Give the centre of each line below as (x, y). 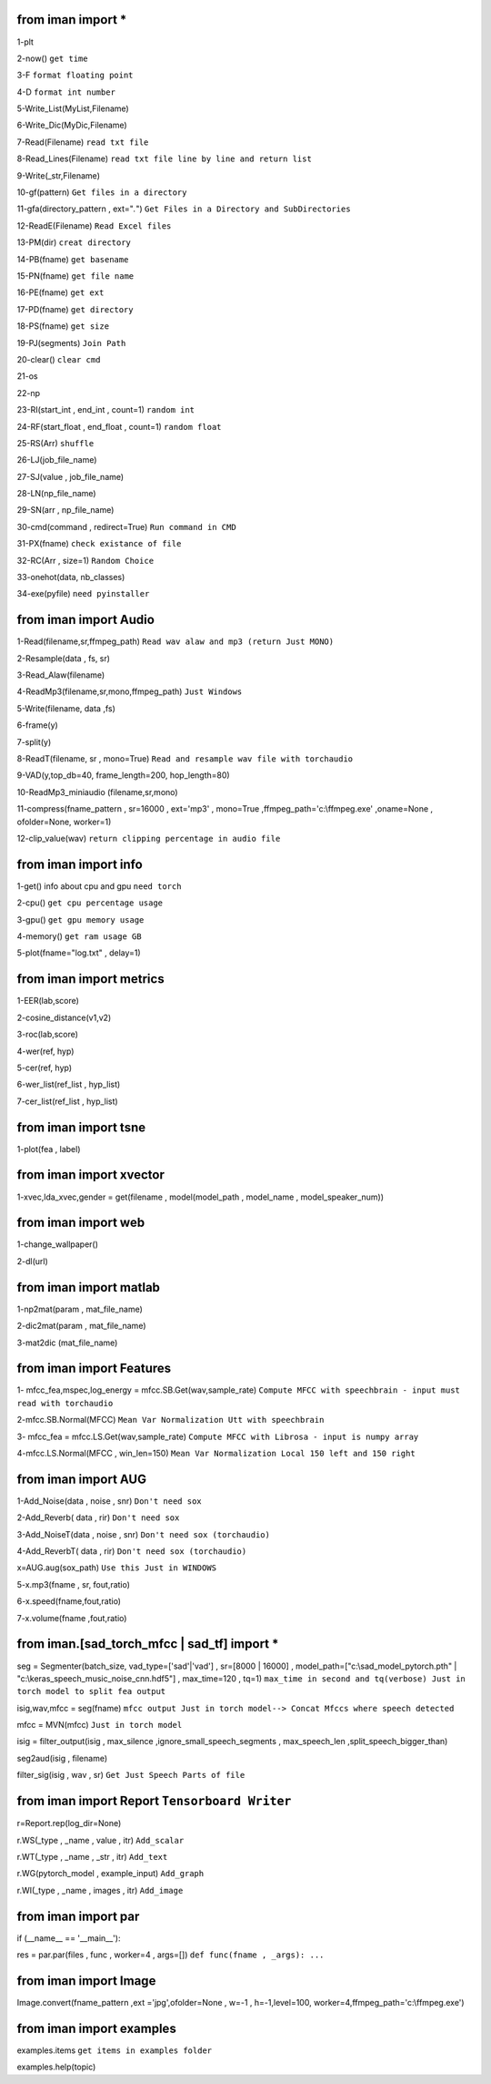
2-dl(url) (33, 1261)
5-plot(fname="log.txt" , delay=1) (79, 953)
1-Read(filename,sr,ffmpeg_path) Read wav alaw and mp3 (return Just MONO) (175, 641)
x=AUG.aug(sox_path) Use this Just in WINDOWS (117, 1568)
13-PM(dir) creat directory (74, 242)
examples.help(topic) (56, 2067)
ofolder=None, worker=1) (64, 822)
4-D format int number (66, 92)
